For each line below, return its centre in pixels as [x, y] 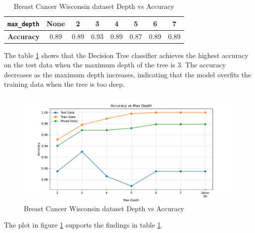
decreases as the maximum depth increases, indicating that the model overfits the [128, 74]
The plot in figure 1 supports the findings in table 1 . [83, 225]
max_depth [24, 24]
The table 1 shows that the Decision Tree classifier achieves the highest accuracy [126, 55]
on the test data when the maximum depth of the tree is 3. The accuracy [115, 65]
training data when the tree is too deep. [64, 84]
